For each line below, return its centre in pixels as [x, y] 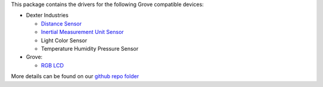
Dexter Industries [47, 15]
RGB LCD [52, 65]
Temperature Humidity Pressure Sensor [90, 48]
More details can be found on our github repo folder [75, 76]
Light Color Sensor [64, 40]
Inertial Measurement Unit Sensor [82, 32]
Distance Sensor [61, 23]
